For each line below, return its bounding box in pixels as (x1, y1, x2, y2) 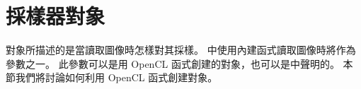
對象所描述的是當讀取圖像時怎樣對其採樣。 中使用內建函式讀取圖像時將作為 (6, 42, 356, 57)
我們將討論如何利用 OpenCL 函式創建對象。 (15, 70, 218, 85)
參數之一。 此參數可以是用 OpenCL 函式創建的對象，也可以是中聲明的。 (6, 56, 340, 71)
